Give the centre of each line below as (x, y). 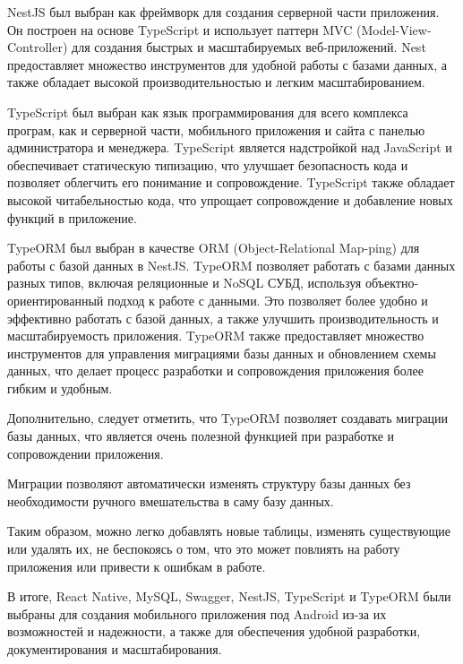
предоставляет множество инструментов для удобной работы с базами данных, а (227, 64)
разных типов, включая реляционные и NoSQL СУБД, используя (184, 283)
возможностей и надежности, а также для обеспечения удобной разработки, (214, 631)
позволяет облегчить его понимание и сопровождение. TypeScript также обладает (231, 182)
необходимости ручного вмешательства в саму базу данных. (171, 500)
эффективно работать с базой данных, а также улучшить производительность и (223, 318)
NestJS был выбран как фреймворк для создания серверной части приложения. (223, 12)
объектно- (392, 283)
